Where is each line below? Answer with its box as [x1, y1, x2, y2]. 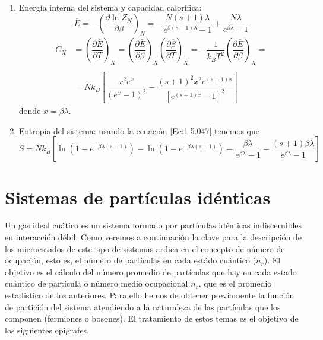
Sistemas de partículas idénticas [5, 185, 271, 209]
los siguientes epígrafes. [5, 323, 89, 336]
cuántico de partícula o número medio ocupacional [5, 277, 188, 290]
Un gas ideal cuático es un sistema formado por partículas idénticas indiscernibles [5, 219, 302, 231]
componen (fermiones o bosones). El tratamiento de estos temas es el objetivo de [5, 312, 299, 325]
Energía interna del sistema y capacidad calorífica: [18, 1, 202, 13]
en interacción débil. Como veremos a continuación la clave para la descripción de [5, 231, 302, 243]
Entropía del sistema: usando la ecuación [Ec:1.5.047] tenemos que [18, 124, 259, 136]
